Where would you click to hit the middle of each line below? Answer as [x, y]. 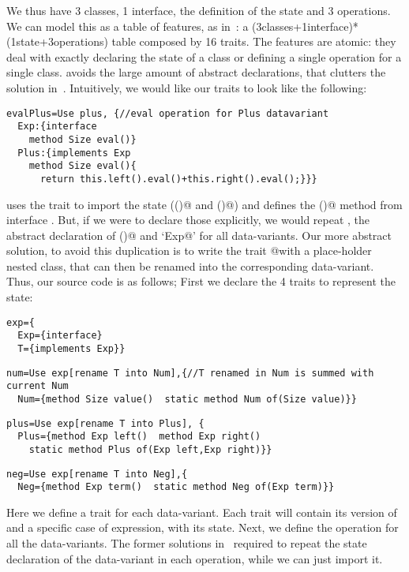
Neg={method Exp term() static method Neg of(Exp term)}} [176, 487]
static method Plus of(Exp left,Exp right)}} [150, 449]
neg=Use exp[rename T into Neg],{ [97, 474]
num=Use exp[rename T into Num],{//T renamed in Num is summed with [190, 373]
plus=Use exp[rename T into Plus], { [105, 423]
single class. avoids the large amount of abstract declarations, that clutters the [196, 72]
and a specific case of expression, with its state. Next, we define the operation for [203, 527]
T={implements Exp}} [71, 348]
